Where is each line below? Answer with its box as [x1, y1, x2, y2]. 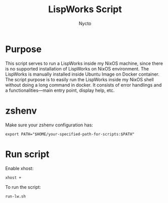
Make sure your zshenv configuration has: [5, 122, 94, 128]
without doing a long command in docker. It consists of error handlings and [5, 82, 162, 88]
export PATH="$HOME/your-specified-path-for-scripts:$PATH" [5, 131, 135, 137]
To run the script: [5, 184, 41, 190]
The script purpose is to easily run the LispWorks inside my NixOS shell [5, 76, 154, 82]
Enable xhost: [5, 165, 34, 171]
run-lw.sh [5, 194, 26, 199]
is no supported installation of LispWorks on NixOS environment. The [5, 65, 149, 72]
